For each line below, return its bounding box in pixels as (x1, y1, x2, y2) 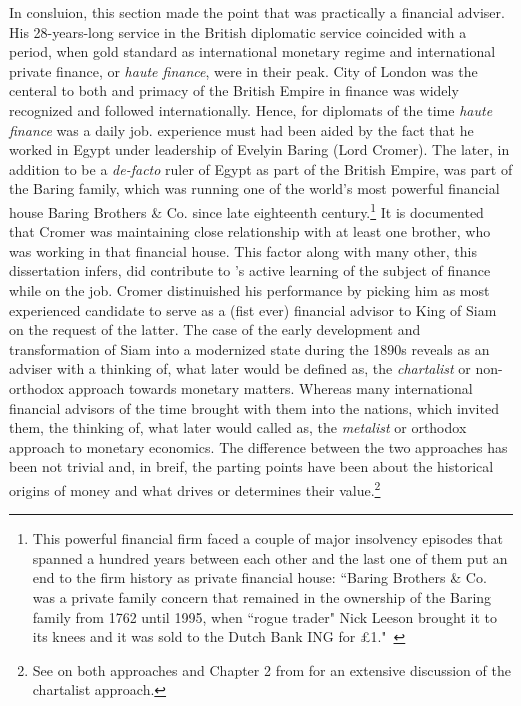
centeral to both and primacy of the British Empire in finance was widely (9, 80, 459, 101)
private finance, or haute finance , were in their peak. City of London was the (9, 60, 478, 81)
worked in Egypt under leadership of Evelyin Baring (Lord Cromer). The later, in (9, 139, 510, 160)
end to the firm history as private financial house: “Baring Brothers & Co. (32, 567, 487, 588)
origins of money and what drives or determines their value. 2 (9, 476, 381, 500)
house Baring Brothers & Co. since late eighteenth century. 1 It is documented (9, 198, 484, 222)
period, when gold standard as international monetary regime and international (9, 41, 496, 62)
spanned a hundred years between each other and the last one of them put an (32, 547, 508, 568)
